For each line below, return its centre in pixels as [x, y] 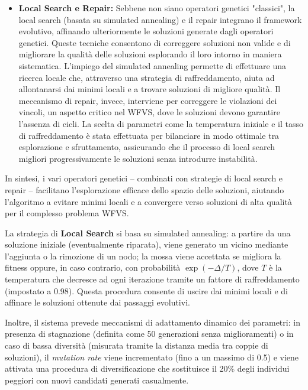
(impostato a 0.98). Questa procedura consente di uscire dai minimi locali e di [146, 290]
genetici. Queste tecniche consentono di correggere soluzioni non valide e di [155, 42]
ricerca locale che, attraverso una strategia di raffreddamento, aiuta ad [147, 77]
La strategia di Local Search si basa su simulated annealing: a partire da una [148, 233]
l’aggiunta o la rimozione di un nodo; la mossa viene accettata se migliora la [143, 256]
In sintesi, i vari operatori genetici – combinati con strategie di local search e [144, 178]
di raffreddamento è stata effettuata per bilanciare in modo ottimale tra [149, 135]
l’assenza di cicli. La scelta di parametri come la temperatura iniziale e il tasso [161, 123]
